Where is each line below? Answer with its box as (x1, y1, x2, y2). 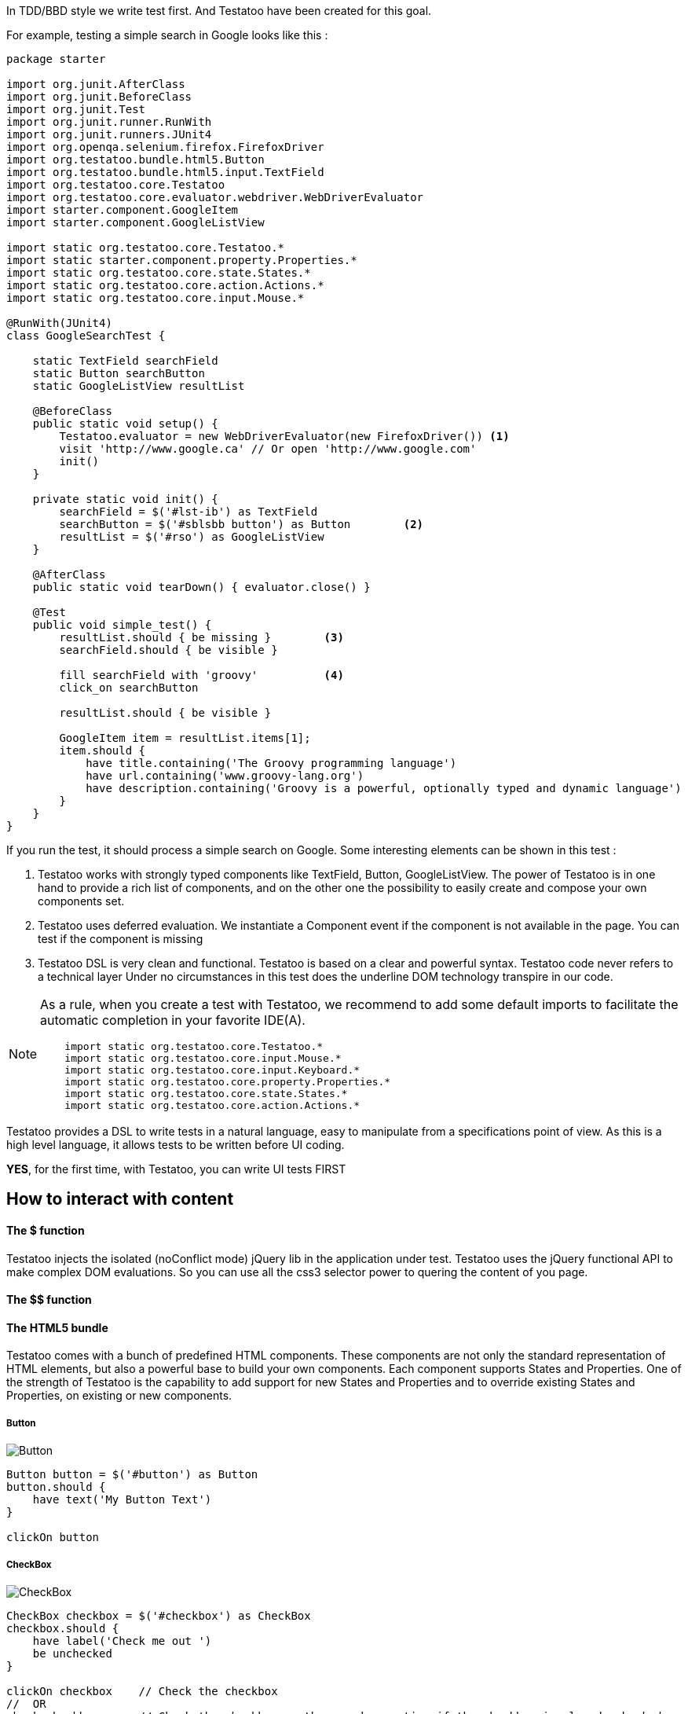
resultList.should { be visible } (59, 707, 272, 719)
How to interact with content (6, 1189, 234, 1209)
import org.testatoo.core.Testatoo (6, 178, 225, 191)
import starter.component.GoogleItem (6, 204, 239, 216)
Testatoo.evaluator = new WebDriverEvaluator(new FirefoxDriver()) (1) (59, 430, 510, 442)
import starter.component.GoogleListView (6, 216, 265, 229)
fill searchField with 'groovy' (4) (59, 669, 344, 681)
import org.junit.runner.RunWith (6, 116, 212, 128)
